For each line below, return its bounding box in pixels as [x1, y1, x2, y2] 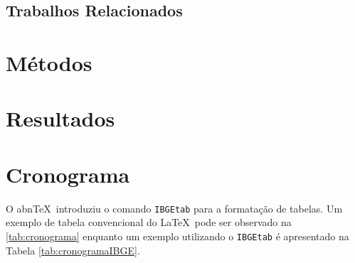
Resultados [6, 104, 115, 133]
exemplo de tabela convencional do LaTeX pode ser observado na [6, 215, 292, 230]
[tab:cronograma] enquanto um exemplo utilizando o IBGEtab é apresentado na [6, 228, 349, 243]
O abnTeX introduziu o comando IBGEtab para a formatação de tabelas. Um [6, 200, 343, 215]
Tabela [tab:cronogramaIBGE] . [6, 242, 140, 257]
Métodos [6, 48, 92, 77]
